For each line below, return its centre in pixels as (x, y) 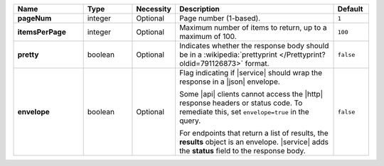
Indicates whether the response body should (254, 46)
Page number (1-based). (220, 18)
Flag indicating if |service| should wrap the (251, 73)
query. (190, 121)
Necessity (154, 9)
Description (199, 9)
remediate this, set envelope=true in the (244, 112)
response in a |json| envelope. (229, 82)
